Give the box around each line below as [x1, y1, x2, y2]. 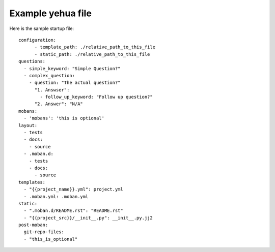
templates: [18, 179, 46, 185]
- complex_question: [23, 73, 75, 78]
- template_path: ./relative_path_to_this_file [34, 44, 155, 50]
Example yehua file [9, 8, 92, 19]
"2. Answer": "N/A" [34, 101, 84, 107]
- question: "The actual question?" [29, 80, 121, 86]
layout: [18, 122, 38, 128]
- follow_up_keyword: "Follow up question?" [40, 94, 153, 100]
